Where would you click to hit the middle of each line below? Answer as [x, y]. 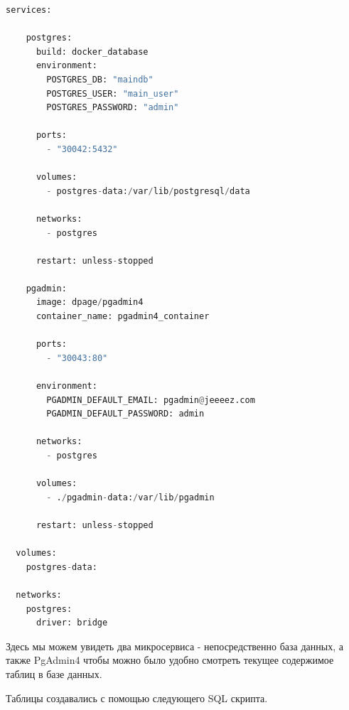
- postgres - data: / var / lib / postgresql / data [148, 191]
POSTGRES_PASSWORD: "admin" [113, 108]
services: [29, 10]
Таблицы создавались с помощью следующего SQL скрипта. [137, 698]
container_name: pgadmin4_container [123, 317]
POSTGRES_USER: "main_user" [113, 93]
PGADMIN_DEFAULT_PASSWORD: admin [125, 414]
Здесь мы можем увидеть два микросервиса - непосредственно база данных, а [174, 646]
